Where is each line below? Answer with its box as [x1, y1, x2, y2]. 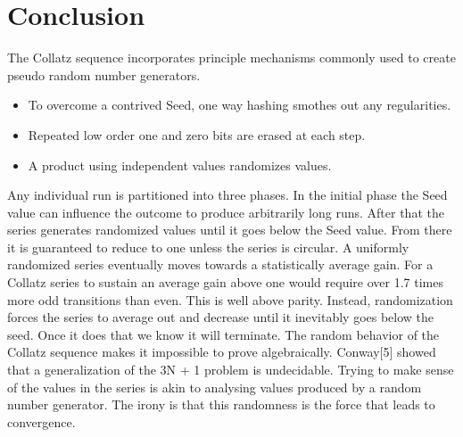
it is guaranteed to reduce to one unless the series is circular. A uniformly [7, 237, 409, 256]
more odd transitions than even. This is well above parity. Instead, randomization [7, 290, 453, 309]
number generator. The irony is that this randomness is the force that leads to [7, 395, 435, 414]
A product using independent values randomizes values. [28, 155, 332, 174]
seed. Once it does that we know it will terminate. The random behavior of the [7, 325, 440, 343]
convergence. [7, 412, 76, 431]
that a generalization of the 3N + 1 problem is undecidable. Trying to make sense [7, 360, 454, 379]
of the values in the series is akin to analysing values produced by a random [7, 377, 422, 396]
